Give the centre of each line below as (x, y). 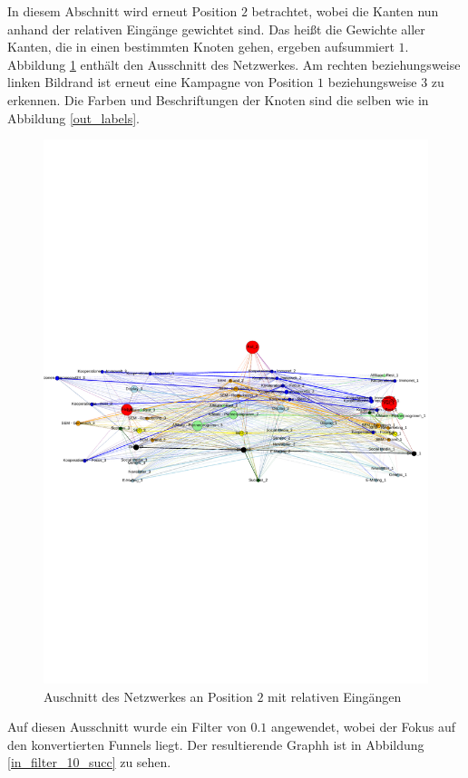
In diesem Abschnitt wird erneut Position (122, 11)
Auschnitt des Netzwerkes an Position (148, 696)
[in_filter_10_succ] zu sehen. (89, 762)
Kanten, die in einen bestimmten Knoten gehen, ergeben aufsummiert (201, 47)
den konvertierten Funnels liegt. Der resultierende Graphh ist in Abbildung (216, 744)
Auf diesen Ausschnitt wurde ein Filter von (127, 727)
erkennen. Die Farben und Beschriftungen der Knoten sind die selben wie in (218, 99)
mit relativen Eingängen (335, 696)
